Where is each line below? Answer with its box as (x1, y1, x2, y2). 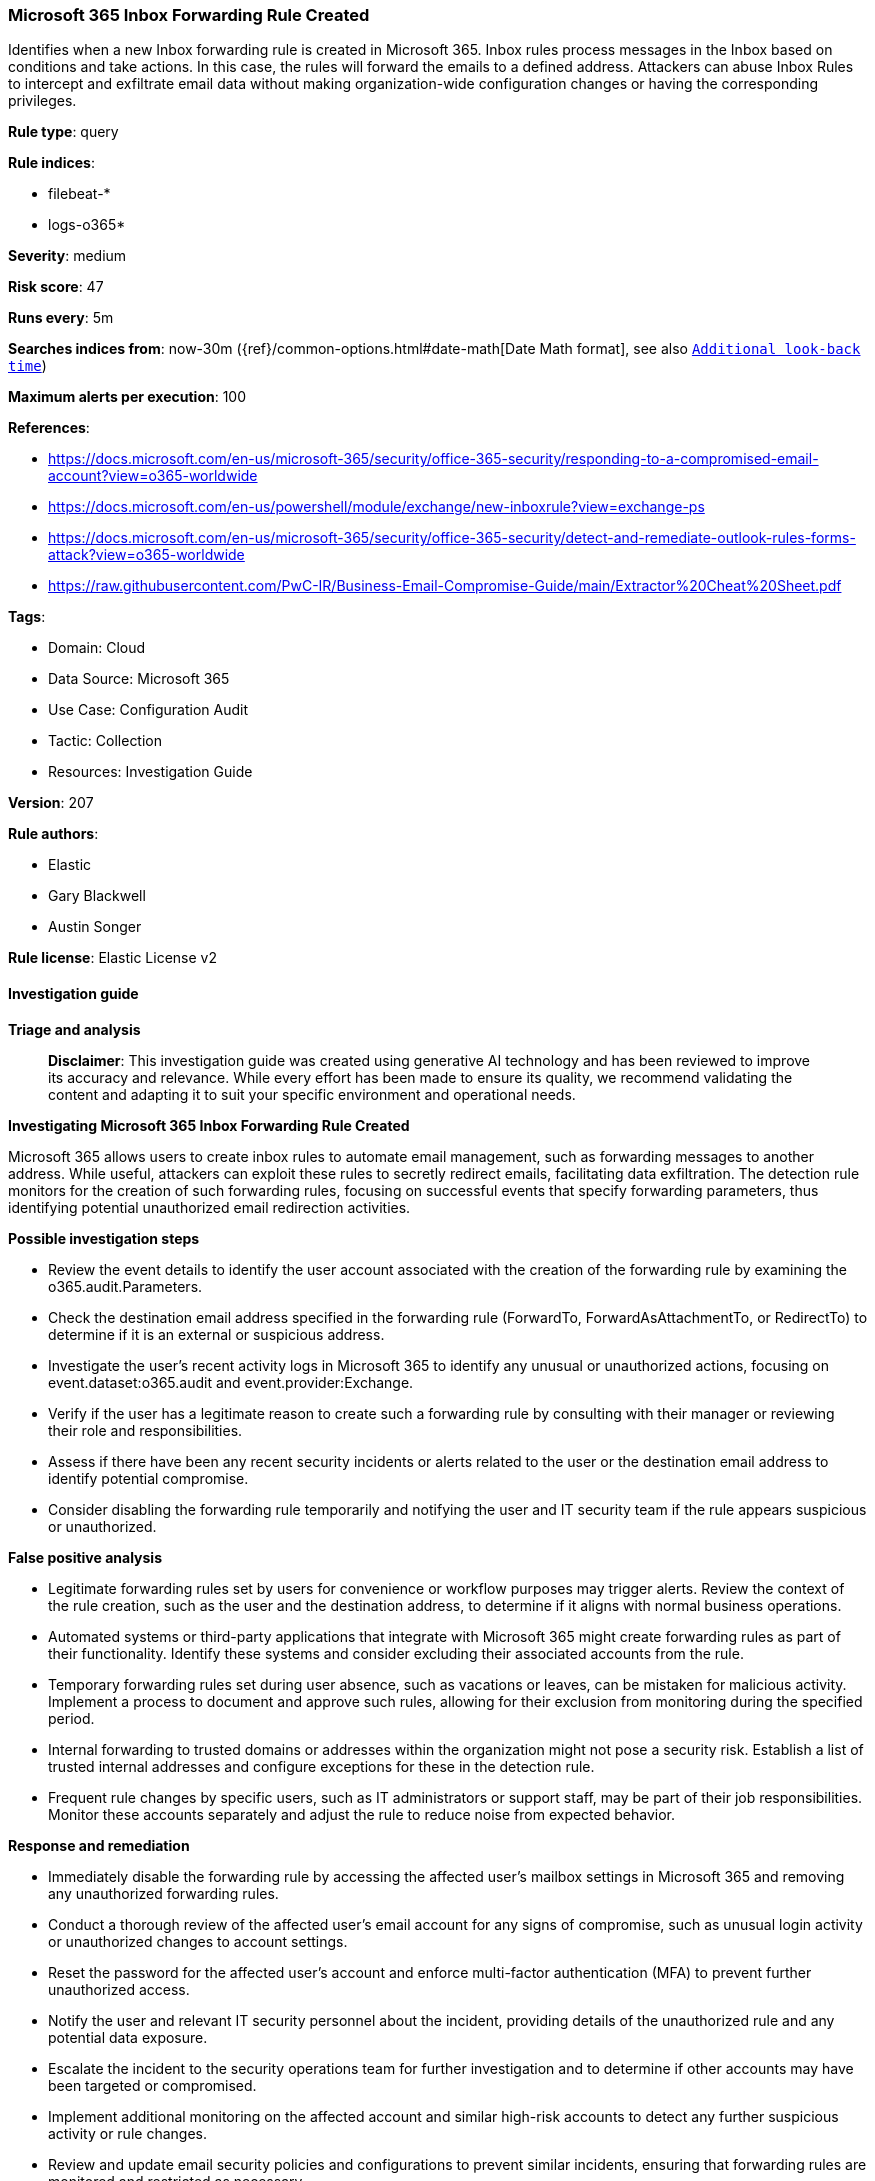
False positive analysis (8, 1548, 162, 1566)
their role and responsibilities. (48, 1421, 243, 1439)
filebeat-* (48, 185, 111, 203)
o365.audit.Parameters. (48, 1277, 203, 1295)
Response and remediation (8, 1836, 190, 1854)
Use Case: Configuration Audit (48, 701, 249, 719)
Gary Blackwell (48, 887, 146, 905)
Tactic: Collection (48, 732, 163, 750)
